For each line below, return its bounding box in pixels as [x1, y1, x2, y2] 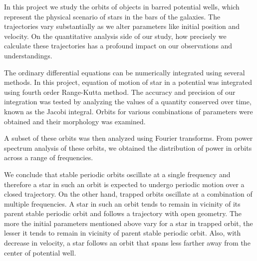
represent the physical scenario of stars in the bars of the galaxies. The [4, 11, 221, 21]
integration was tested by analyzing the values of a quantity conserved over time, [4, 96, 252, 107]
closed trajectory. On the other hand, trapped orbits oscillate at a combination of [4, 189, 253, 199]
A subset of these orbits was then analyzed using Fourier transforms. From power [4, 133, 253, 143]
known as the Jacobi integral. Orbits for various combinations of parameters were [4, 106, 253, 116]
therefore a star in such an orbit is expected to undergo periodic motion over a [4, 179, 245, 189]
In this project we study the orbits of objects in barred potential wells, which [4, 1, 240, 11]
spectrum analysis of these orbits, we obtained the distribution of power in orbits [4, 142, 252, 153]
